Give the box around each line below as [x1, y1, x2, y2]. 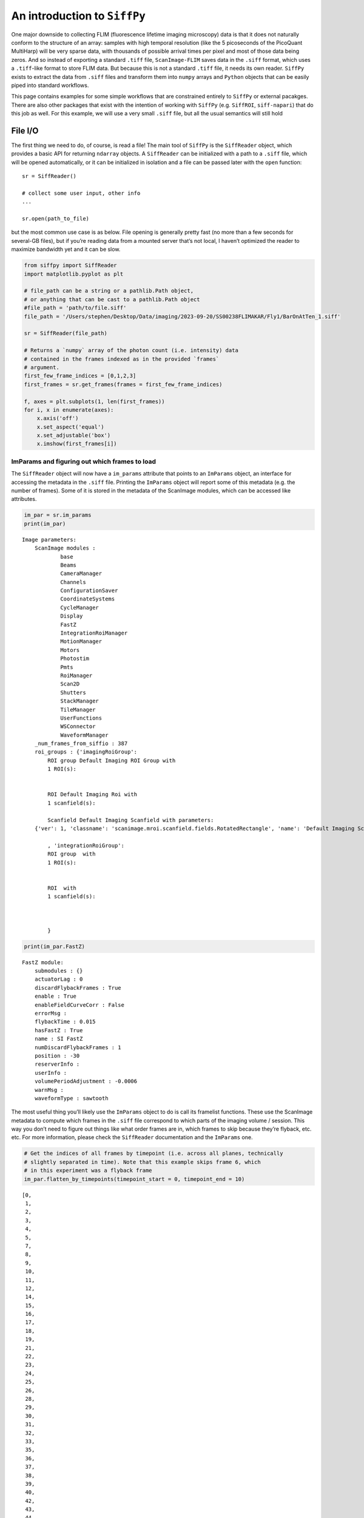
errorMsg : [34, 1010, 67, 1016]
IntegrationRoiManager [60, 630, 128, 637]
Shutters [60, 689, 86, 696]
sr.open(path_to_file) [22, 216, 90, 222]
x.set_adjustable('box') [36, 432, 111, 439]
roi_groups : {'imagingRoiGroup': [34, 749, 138, 755]
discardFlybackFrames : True [34, 984, 121, 991]
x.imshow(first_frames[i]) [36, 440, 118, 448]
